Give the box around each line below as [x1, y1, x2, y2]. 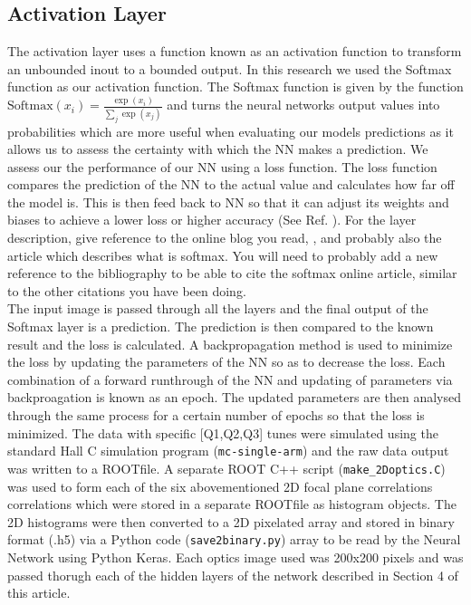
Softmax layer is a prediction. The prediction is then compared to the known [7, 317, 434, 336]
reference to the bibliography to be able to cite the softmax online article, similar [7, 264, 457, 283]
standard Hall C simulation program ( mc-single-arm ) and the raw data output [7, 441, 449, 460]
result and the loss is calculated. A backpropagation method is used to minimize [7, 334, 453, 353]
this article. [7, 583, 71, 602]
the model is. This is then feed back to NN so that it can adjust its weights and [7, 192, 449, 211]
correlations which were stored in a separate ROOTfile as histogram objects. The [7, 495, 457, 514]
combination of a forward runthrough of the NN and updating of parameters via [7, 370, 453, 389]
